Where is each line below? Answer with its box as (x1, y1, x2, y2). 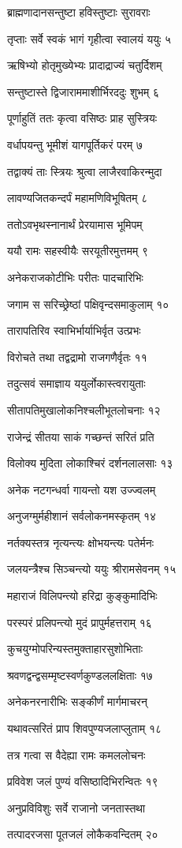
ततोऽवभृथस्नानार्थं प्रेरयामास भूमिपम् (7, 216, 143, 232)
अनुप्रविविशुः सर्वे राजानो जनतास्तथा (7, 799, 146, 816)
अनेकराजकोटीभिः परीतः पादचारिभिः (7, 268, 143, 285)
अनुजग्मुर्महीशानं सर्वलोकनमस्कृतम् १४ (7, 508, 157, 524)
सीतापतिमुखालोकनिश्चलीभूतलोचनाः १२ (7, 401, 161, 418)
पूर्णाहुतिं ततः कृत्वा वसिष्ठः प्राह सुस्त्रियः (7, 110, 158, 126)
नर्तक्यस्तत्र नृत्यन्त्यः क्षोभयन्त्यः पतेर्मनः (7, 534, 154, 550)
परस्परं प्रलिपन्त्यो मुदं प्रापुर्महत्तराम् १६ (7, 613, 152, 630)
